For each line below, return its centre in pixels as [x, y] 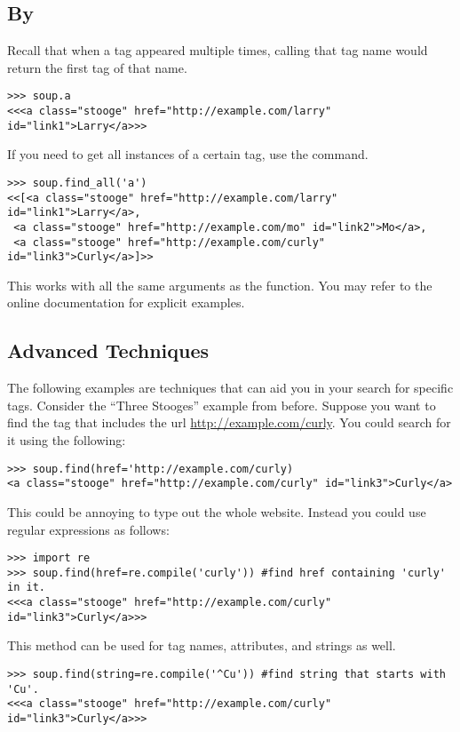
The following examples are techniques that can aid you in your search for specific [230, 388]
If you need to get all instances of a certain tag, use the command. [188, 154]
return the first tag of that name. [97, 67]
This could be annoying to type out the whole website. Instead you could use [217, 511]
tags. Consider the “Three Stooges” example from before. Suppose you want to [222, 405]
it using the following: [67, 440]
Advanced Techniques [108, 350]
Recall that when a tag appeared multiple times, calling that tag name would [218, 50]
